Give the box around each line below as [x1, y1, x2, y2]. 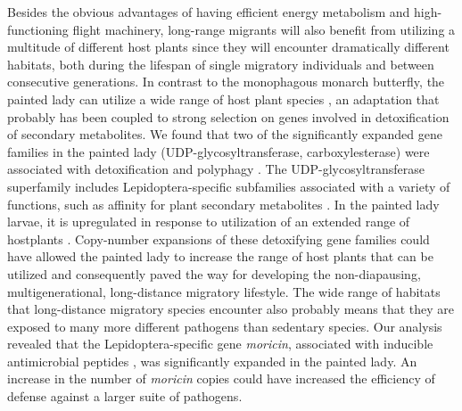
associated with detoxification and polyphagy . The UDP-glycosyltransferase [7, 160, 425, 178]
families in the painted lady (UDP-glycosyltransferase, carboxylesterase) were [7, 142, 430, 160]
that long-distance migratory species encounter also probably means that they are [7, 300, 455, 318]
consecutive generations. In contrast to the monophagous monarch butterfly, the [7, 72, 445, 91]
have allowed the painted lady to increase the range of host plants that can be [7, 247, 433, 266]
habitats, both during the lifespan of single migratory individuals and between [7, 54, 434, 73]
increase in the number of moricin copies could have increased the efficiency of [7, 369, 435, 388]
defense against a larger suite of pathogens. [7, 387, 243, 406]
